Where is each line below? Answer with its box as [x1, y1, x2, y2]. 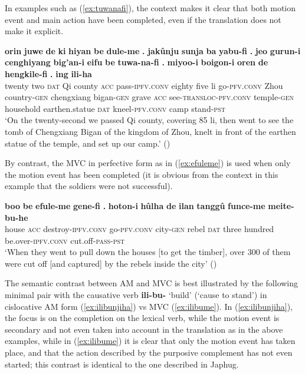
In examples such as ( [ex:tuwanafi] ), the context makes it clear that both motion [5, 2, 296, 14]
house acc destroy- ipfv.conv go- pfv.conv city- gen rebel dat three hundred [5, 223, 274, 235]
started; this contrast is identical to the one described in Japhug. [5, 358, 239, 370]
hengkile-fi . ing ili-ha [5, 67, 92, 80]
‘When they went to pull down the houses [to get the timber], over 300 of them [5, 246, 291, 258]
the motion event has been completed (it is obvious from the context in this [5, 168, 278, 180]
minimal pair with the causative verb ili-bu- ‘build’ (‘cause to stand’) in [5, 289, 267, 301]
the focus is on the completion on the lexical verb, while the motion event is [5, 312, 280, 324]
